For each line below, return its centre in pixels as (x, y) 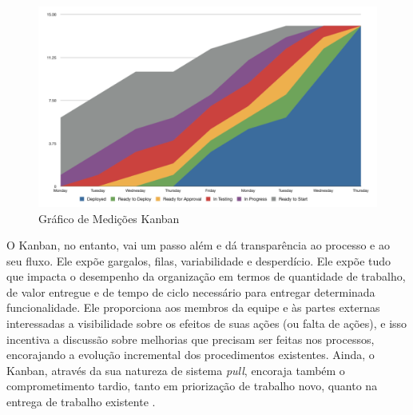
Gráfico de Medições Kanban (109, 218)
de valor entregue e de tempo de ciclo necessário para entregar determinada (191, 291)
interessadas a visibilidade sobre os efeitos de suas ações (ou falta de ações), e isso (207, 323)
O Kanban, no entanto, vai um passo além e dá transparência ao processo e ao (198, 245)
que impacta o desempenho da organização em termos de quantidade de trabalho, (206, 276)
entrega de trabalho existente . (81, 402)
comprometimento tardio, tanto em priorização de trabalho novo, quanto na (192, 386)
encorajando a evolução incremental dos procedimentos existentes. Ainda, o (191, 355)
